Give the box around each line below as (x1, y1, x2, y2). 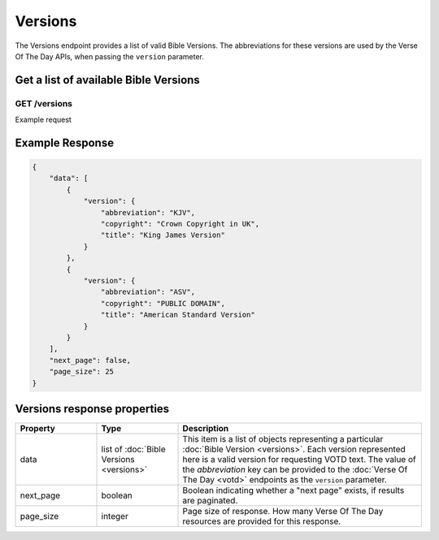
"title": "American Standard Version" (100, 310, 255, 320)
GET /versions (15, 97, 73, 109)
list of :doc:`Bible (101, 443, 166, 455)
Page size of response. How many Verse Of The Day (182, 506, 384, 517)
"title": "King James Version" (100, 231, 225, 240)
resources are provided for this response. (182, 516, 341, 527)
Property (20, 423, 56, 434)
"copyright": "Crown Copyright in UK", (100, 219, 260, 229)
